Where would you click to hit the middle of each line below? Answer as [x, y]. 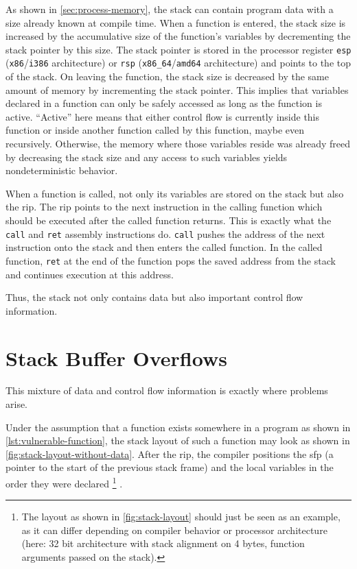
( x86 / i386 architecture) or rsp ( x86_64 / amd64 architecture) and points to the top [178, 63]
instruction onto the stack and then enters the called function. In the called [164, 247]
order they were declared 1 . [64, 482]
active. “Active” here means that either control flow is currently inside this [163, 116]
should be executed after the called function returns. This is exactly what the [169, 220]
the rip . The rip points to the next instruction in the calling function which [164, 207]
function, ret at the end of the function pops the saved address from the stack [171, 260]
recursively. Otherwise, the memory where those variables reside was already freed [178, 144]
